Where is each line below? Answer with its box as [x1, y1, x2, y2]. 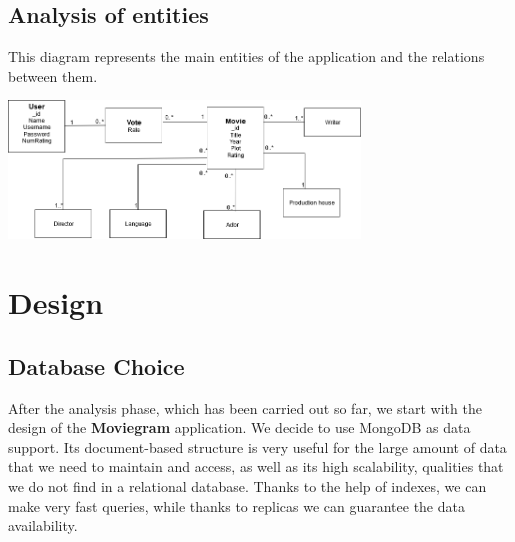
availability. [8, 515, 78, 536]
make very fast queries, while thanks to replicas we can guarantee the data [8, 495, 465, 516]
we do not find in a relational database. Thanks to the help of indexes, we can [8, 475, 487, 496]
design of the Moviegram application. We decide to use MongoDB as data [8, 417, 471, 438]
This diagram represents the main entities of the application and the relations [8, 46, 485, 67]
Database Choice [8, 350, 185, 381]
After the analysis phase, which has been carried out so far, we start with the [8, 397, 482, 418]
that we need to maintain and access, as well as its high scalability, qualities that [8, 456, 504, 477]
